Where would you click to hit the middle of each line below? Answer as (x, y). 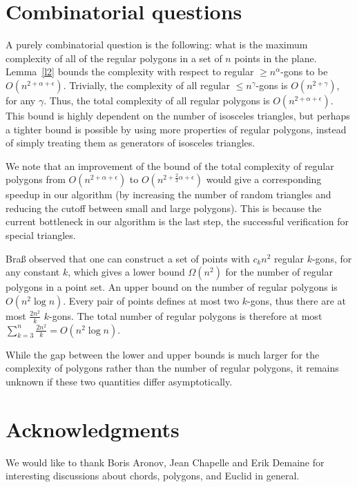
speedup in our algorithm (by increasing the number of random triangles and (168, 194)
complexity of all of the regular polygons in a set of (114, 58)
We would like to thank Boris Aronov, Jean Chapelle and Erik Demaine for (165, 462)
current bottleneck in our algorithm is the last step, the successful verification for (177, 221)
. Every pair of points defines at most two (151, 300)
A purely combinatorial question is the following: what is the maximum (157, 45)
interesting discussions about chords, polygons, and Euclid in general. (153, 476)
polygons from (36, 179)
